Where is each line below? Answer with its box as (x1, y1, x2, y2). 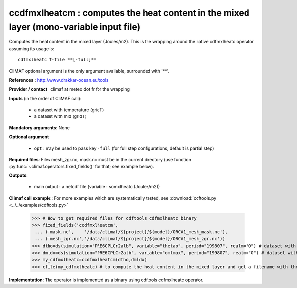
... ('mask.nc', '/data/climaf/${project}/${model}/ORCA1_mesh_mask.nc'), (35, 229, 228, 235)
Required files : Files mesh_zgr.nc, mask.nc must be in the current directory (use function (9, 157, 192, 163)
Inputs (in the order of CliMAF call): (9, 95, 82, 101)
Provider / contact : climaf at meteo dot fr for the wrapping (9, 86, 130, 92)
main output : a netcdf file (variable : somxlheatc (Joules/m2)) (34, 184, 160, 190)
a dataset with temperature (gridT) (34, 107, 104, 113)
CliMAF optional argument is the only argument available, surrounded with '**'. (9, 68, 170, 74)
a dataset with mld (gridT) (34, 114, 87, 119)
